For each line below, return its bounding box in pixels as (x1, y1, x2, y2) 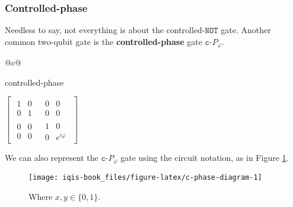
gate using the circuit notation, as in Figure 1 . (120, 151, 289, 163)
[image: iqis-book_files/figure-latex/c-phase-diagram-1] (28, 173, 262, 182)
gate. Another (221, 24, 271, 36)
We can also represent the (5, 151, 98, 163)
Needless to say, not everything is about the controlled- (5, 24, 205, 36)
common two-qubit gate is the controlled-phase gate (5, 35, 202, 47)
